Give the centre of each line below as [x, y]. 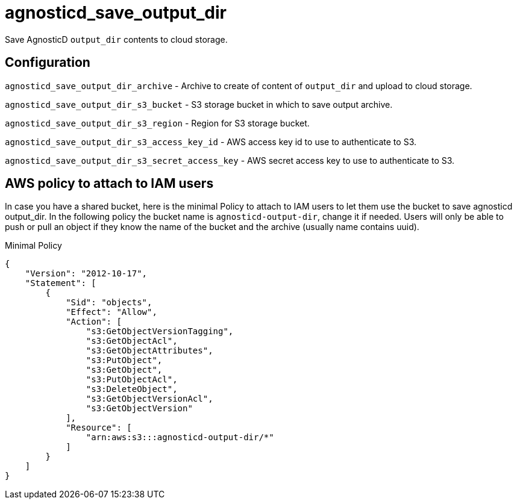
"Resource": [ [99, 428]
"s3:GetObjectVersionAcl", [149, 399]
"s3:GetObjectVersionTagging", [160, 331]
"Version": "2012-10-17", [86, 274]
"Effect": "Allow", [111, 312]
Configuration [48, 63]
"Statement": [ [61, 283]
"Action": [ [94, 322]
